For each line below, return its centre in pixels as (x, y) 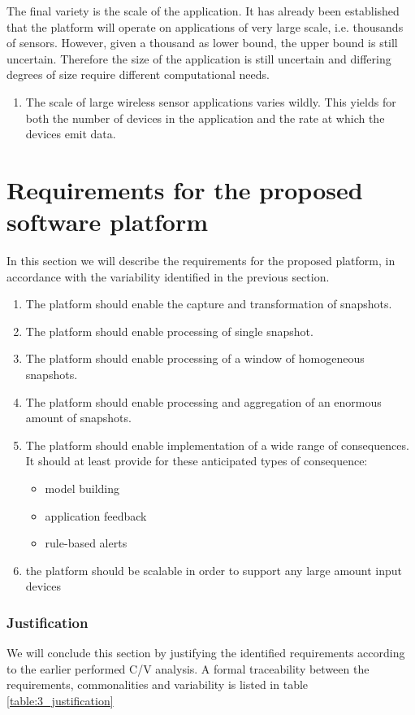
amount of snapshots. (78, 418)
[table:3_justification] (60, 700)
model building (82, 488)
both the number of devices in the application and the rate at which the (205, 118)
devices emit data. (71, 134)
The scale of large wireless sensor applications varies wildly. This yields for (211, 101)
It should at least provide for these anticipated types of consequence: (197, 461)
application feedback (96, 515)
